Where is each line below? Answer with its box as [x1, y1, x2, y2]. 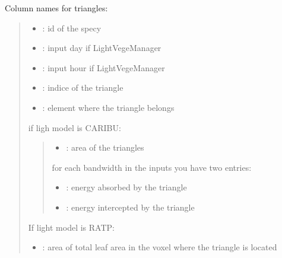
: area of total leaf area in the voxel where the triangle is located [42, 241, 277, 253]
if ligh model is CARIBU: [28, 121, 121, 133]
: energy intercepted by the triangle [66, 200, 195, 213]
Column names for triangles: [5, 2, 108, 14]
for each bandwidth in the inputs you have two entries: [52, 161, 252, 173]
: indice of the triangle [42, 81, 123, 94]
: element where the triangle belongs [42, 101, 175, 113]
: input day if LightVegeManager [42, 42, 161, 54]
